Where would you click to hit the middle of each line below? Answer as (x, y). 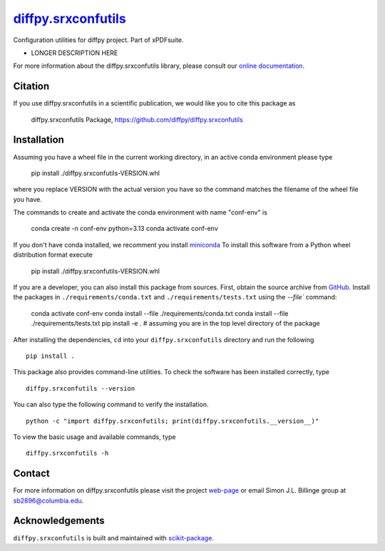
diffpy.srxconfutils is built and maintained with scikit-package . (113, 537)
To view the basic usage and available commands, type (94, 437)
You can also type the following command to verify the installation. (111, 405)
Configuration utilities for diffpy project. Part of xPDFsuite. (98, 40)
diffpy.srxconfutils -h (67, 453)
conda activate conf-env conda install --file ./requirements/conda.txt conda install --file (160, 313)
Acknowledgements (59, 521)
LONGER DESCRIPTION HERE (75, 53)
